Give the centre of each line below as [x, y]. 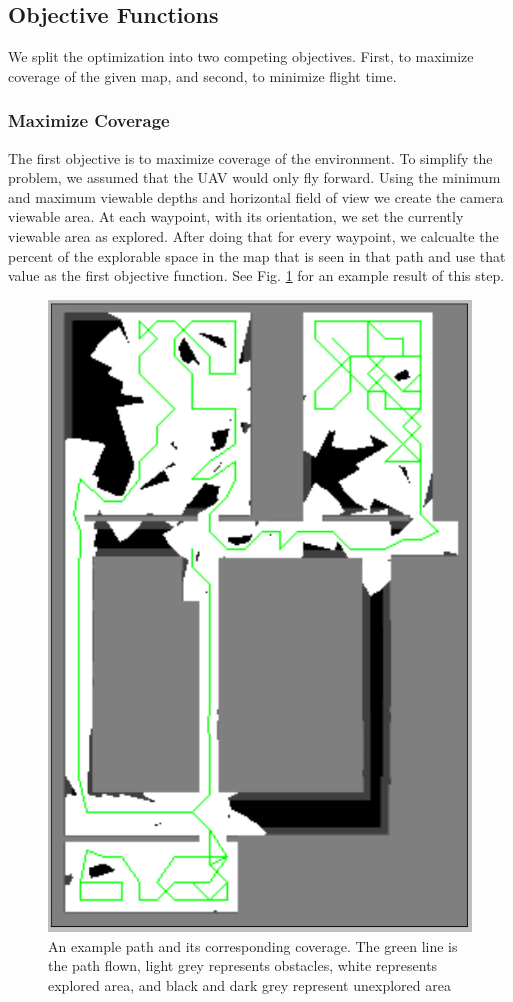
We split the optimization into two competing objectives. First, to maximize [241, 56]
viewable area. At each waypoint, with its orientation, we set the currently [236, 216]
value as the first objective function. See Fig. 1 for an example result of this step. [256, 275]
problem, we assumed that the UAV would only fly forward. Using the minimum [254, 177]
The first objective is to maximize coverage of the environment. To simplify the [250, 157]
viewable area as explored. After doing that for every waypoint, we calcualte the [253, 235]
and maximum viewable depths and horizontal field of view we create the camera [256, 196]
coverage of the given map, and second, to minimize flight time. [202, 75]
